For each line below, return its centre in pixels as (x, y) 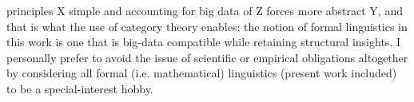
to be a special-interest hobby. (80, 88)
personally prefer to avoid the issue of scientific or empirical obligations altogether (207, 57)
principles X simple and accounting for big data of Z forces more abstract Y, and (205, 10)
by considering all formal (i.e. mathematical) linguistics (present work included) (202, 73)
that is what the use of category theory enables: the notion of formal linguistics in (207, 26)
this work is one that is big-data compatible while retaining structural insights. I (203, 42)
